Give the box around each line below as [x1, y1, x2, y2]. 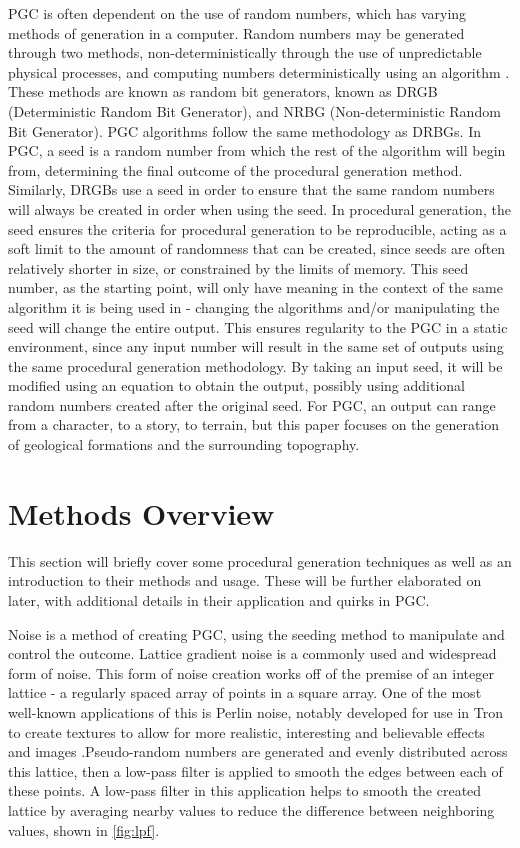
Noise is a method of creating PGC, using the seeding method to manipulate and [8, 623, 505, 644]
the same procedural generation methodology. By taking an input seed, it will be [8, 355, 503, 376]
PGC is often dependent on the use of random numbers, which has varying [8, 3, 467, 23]
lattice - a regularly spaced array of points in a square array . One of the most [8, 682, 482, 703]
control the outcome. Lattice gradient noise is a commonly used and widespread [8, 643, 497, 664]
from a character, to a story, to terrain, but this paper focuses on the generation [8, 414, 500, 435]
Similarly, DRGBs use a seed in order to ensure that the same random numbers [8, 179, 495, 200]
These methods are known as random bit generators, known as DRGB [8, 81, 438, 102]
